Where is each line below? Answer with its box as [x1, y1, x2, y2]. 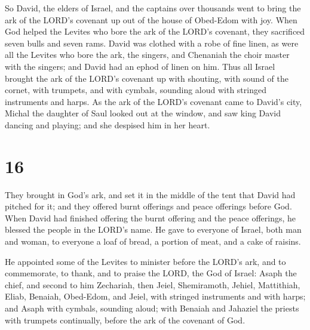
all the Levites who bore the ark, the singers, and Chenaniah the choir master [5, 48, 290, 61]
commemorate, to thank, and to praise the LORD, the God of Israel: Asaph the [5, 267, 297, 279]
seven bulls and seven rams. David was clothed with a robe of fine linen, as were [5, 36, 299, 49]
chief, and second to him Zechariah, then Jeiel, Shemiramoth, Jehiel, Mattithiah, [5, 278, 300, 291]
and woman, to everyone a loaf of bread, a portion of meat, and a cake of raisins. [5, 235, 301, 248]
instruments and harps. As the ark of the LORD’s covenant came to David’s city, [5, 95, 302, 107]
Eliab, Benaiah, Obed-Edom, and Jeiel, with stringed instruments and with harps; [5, 290, 306, 303]
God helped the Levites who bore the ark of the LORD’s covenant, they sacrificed [5, 25, 305, 38]
